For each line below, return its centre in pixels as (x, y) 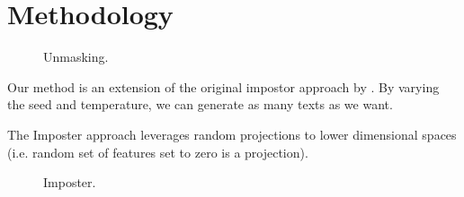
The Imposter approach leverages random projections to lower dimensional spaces (232, 134)
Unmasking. (76, 57)
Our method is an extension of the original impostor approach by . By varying (223, 86)
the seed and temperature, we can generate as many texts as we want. (200, 104)
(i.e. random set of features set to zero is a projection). (158, 152)
